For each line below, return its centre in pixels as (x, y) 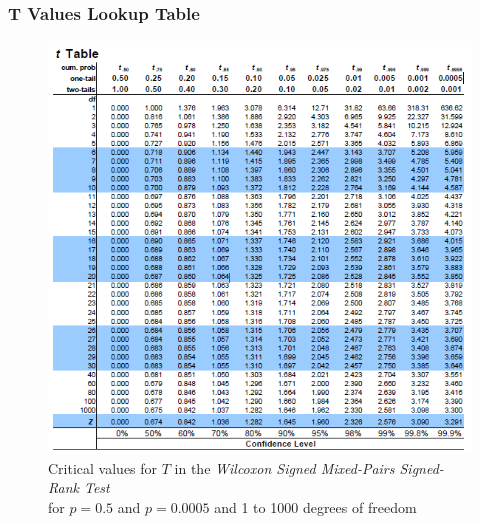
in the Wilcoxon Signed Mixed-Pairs (284, 467)
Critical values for (103, 467)
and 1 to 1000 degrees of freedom (315, 506)
